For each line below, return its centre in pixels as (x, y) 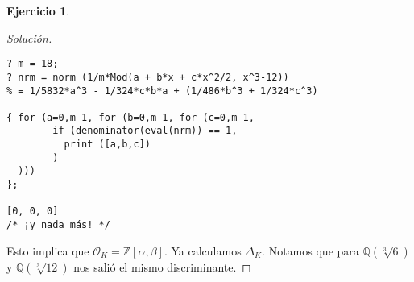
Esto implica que (48, 250)
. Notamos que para (310, 250)
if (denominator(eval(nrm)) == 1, (145, 131)
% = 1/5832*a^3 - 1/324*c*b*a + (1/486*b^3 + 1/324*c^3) (162, 91)
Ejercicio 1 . (38, 10)
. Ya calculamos (203, 250)
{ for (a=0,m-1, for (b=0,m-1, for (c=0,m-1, (130, 117)
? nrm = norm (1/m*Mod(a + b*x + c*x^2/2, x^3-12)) (148, 77)
